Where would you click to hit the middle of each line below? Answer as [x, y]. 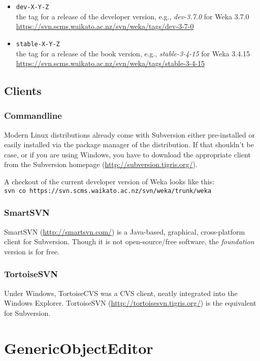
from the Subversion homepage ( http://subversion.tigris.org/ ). [101, 164]
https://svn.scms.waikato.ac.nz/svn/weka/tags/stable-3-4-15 [110, 63]
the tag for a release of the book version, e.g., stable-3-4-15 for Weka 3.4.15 [133, 53]
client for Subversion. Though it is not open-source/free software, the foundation [129, 241]
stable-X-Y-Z [38, 44]
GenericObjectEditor [79, 348]
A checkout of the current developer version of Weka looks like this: [109, 182]
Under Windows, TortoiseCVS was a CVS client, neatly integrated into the [121, 293]
